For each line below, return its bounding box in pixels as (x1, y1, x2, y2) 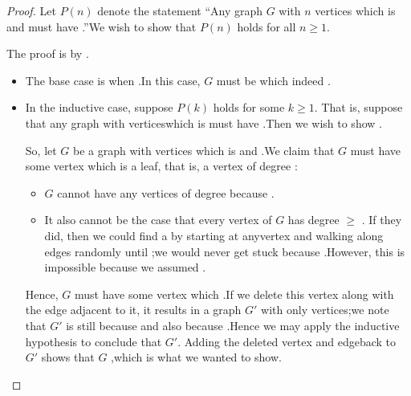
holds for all (237, 18, 296, 35)
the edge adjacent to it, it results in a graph (25, 301, 242, 318)
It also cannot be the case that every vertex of (44, 211, 272, 228)
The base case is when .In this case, (25, 71, 201, 88)
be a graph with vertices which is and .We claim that (73, 141, 335, 158)
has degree (287, 211, 340, 228)
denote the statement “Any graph (97, 2, 263, 18)
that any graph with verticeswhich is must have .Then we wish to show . (25, 114, 382, 131)
